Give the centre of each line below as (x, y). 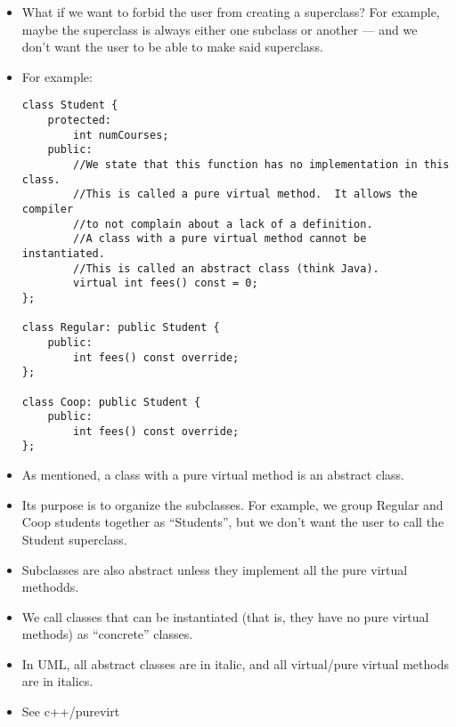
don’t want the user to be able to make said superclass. (172, 47)
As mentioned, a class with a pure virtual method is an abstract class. (213, 475)
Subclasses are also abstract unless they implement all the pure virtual (215, 569)
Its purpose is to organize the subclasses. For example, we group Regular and (232, 504)
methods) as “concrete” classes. (107, 634)
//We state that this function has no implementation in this (261, 165)
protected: (80, 121)
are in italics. (57, 681)
